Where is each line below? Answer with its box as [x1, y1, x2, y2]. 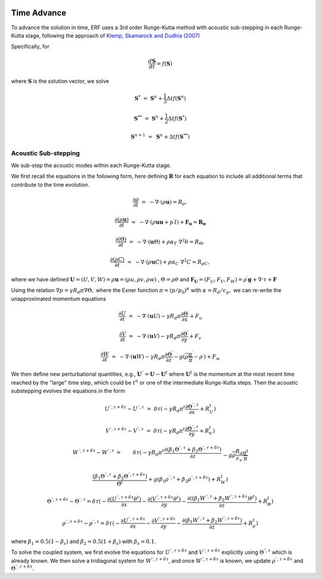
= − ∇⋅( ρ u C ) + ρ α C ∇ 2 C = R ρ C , [127, 258, 210, 267]
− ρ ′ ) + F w [194, 352, 221, 361]
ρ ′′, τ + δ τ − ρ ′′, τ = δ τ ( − [62, 519, 120, 527]
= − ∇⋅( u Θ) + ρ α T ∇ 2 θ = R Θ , [129, 237, 205, 247]
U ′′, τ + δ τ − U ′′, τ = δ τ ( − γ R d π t [104, 404, 185, 414]
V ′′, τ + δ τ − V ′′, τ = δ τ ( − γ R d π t [105, 426, 185, 435]
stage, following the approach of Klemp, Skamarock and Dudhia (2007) [25, 32, 200, 39]
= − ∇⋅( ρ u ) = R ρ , [141, 199, 187, 207]
